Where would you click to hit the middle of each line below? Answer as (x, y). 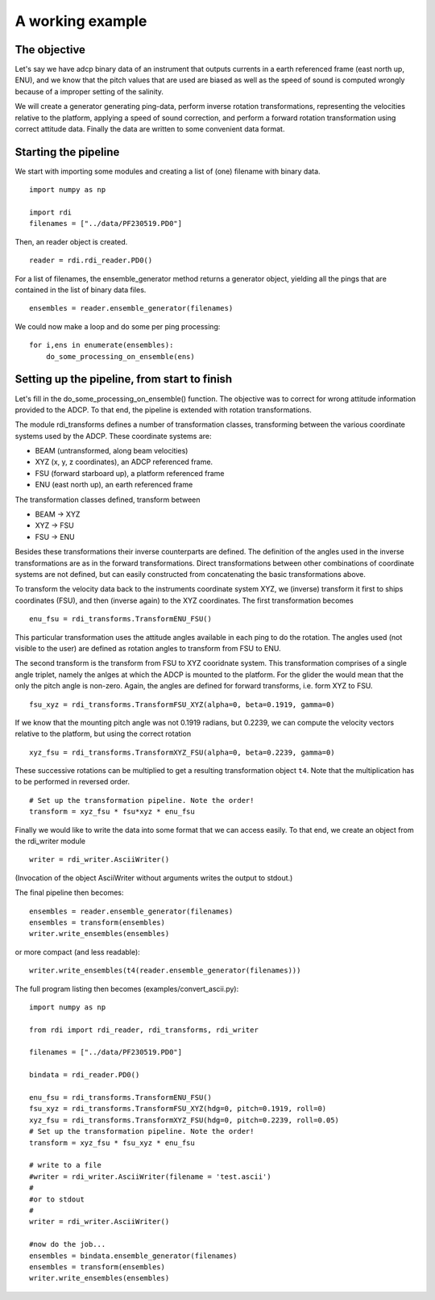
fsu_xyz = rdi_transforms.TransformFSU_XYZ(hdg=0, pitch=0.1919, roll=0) (178, 1109)
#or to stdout (57, 1199)
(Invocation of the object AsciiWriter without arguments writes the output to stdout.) (154, 878)
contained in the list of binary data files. (81, 290)
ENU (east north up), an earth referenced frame (114, 485)
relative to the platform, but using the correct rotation (103, 734)
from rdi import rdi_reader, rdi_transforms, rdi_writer (144, 1030)
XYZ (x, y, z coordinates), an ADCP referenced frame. (124, 462)
